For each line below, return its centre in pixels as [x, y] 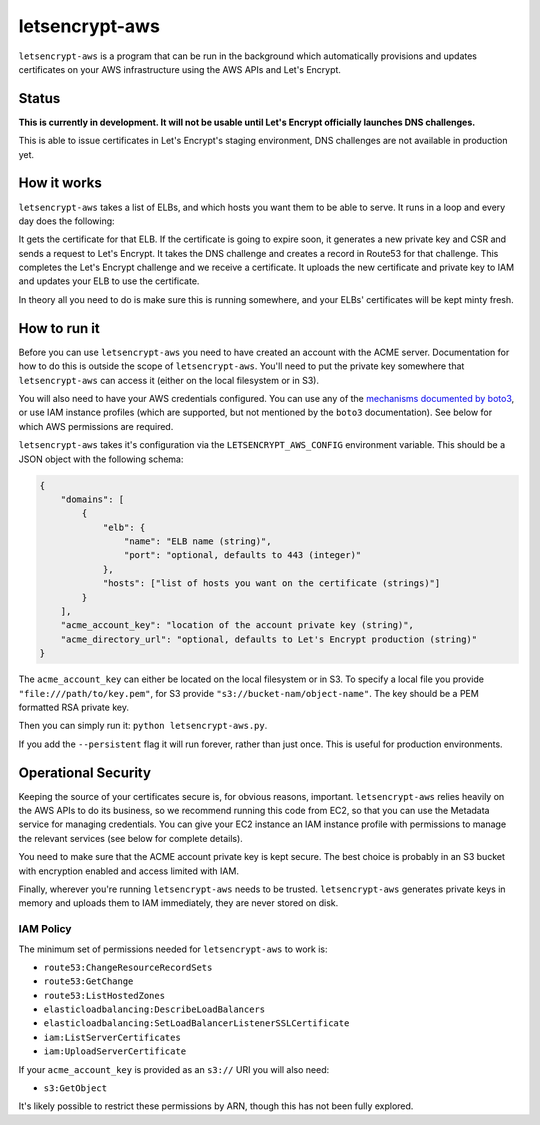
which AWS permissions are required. [96, 426]
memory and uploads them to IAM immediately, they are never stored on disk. [178, 903]
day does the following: [66, 221]
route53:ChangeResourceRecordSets [128, 967]
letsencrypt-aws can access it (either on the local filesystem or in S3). [169, 380]
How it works [60, 183]
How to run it [59, 328]
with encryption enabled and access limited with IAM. [129, 871]
